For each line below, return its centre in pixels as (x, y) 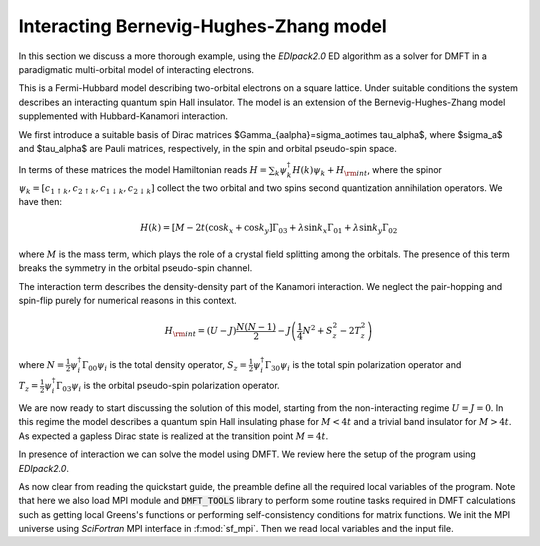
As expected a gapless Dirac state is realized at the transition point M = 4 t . (173, 436)
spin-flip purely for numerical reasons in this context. (127, 301)
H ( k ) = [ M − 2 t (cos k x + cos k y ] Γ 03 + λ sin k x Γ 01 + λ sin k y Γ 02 (269, 229)
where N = (41, 364)
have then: (40, 202)
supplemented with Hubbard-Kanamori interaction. (123, 116)
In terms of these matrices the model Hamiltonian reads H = (143, 170)
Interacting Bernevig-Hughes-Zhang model (202, 26)
